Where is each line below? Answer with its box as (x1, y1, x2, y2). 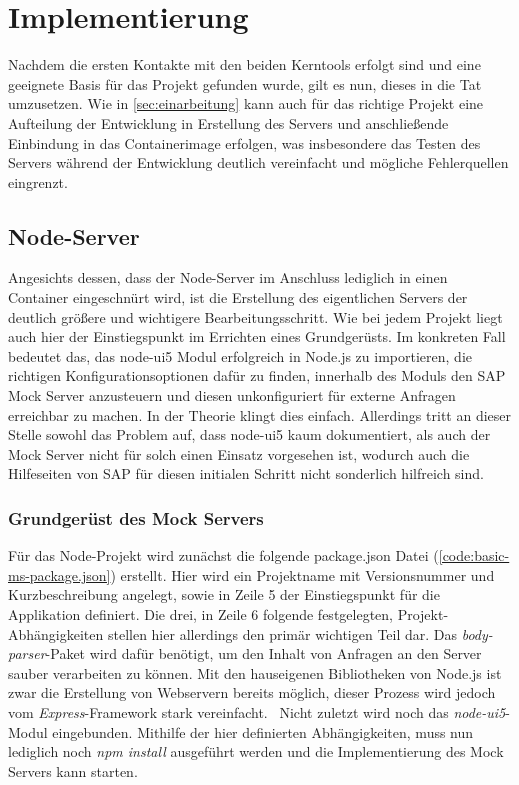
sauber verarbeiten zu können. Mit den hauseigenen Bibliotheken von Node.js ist (8, 662, 502, 683)
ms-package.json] (8, 564, 111, 585)
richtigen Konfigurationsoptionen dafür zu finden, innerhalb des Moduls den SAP (8, 365, 506, 386)
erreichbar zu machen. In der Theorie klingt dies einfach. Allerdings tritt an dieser (8, 404, 511, 425)
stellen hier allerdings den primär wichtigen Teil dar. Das (107, 623, 458, 644)
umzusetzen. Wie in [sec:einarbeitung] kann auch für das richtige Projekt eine (8, 93, 484, 114)
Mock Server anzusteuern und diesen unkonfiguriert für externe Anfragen (8, 385, 456, 406)
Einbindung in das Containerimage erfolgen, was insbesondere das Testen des (8, 132, 481, 153)
